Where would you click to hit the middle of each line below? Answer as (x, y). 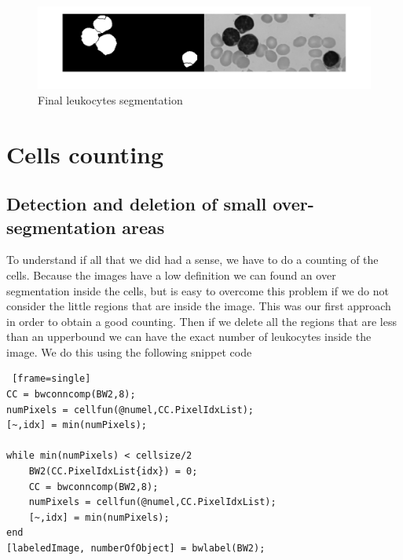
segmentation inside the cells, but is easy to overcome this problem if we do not (198, 290)
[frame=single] (51, 379)
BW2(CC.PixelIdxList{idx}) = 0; (113, 472)
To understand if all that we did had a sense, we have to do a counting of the (192, 260)
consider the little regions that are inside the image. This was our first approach (199, 306)
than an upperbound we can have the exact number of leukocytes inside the (189, 337)
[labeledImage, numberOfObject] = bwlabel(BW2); (136, 549)
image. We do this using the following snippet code (129, 351)
